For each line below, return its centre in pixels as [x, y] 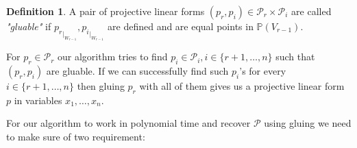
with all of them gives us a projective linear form [242, 86]
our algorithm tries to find [113, 57]
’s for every [263, 71]
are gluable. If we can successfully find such [137, 71]
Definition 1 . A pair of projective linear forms [106, 11]
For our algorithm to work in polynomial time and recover [128, 123]
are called [311, 11]
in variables [38, 100]
